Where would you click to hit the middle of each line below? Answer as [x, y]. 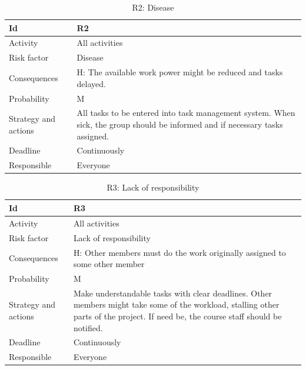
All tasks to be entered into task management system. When [186, 113]
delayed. [91, 83]
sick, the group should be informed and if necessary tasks [180, 124]
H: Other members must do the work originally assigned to [179, 252]
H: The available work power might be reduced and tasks [180, 72]
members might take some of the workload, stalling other [176, 304]
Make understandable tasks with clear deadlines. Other [173, 293]
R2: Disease [153, 7]
